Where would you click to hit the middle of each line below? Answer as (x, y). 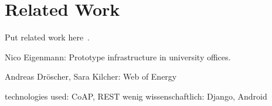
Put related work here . (47, 37)
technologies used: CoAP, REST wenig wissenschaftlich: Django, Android (136, 96)
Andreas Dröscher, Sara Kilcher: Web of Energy (91, 76)
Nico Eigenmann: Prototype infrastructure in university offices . (118, 57)
